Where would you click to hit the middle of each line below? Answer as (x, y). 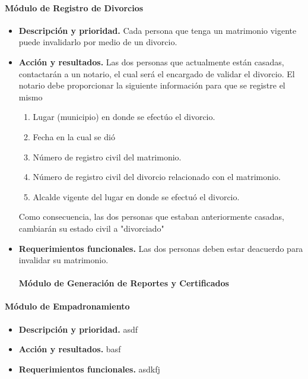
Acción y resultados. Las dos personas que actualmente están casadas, (151, 61)
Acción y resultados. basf (70, 349)
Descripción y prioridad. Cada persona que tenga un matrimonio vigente (158, 30)
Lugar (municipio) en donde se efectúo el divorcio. (124, 117)
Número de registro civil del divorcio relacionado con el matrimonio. (157, 177)
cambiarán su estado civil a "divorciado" (91, 228)
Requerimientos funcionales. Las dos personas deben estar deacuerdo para (161, 248)
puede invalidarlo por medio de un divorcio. (98, 42)
